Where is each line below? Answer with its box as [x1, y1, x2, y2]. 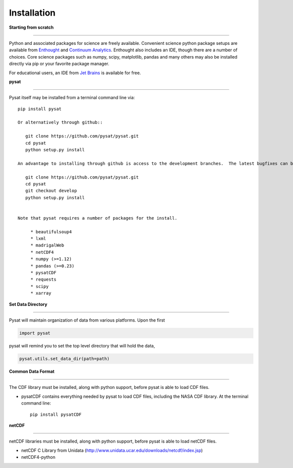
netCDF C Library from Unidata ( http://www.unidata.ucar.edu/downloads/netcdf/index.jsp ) [21, 447, 203, 453]
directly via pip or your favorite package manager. [9, 61, 109, 67]
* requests [30, 277, 57, 283]
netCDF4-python [21, 454, 56, 460]
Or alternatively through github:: [18, 120, 103, 125]
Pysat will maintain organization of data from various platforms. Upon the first [9, 317, 166, 323]
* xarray [30, 290, 51, 296]
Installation [9, 7, 56, 18]
